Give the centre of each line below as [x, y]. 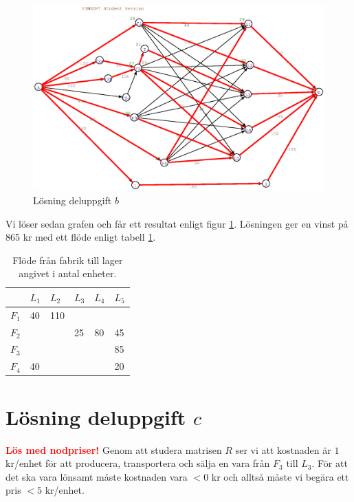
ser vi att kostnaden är [283, 449]
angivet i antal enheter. [68, 273]
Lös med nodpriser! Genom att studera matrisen [114, 449]
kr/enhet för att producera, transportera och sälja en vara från [138, 463]
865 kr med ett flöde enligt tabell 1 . [81, 237]
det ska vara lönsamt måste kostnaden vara [97, 476]
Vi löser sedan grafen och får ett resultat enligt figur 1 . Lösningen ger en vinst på [177, 223]
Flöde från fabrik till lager [68, 260]
